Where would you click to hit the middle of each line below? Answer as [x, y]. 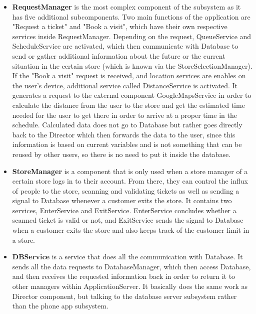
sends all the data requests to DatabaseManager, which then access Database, [131, 266]
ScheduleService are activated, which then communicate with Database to [125, 46]
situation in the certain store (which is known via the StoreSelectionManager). [132, 65]
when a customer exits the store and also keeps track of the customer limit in [131, 230]
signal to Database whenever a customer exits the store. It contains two [122, 200]
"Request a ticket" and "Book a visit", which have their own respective [120, 26]
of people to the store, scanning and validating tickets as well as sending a [126, 190]
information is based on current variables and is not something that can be [127, 144]
